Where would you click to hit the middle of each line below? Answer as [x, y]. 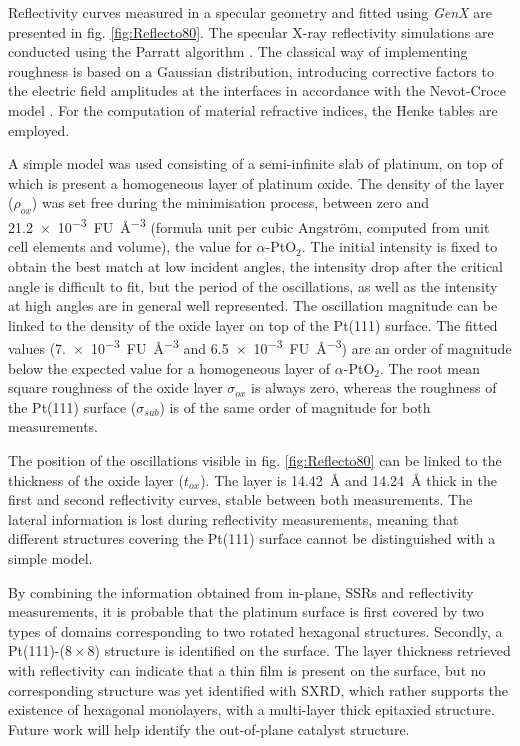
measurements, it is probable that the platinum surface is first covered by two [246, 611]
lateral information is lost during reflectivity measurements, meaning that [233, 518]
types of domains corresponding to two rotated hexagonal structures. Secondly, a [255, 630]
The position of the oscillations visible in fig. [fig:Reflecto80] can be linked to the [255, 459]
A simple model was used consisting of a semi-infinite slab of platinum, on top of [255, 163]
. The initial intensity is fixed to [399, 246]
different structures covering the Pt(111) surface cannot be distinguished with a [252, 538]
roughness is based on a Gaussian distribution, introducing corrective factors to [251, 70]
